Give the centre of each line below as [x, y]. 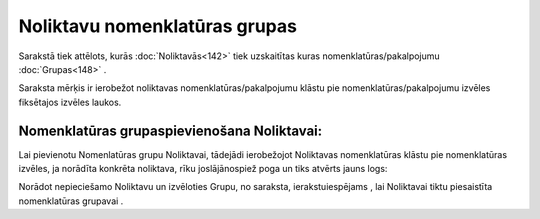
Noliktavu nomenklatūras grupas [157, 26]
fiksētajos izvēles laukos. [70, 102]
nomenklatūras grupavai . [71, 201]
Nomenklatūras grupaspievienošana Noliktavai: [170, 130]
